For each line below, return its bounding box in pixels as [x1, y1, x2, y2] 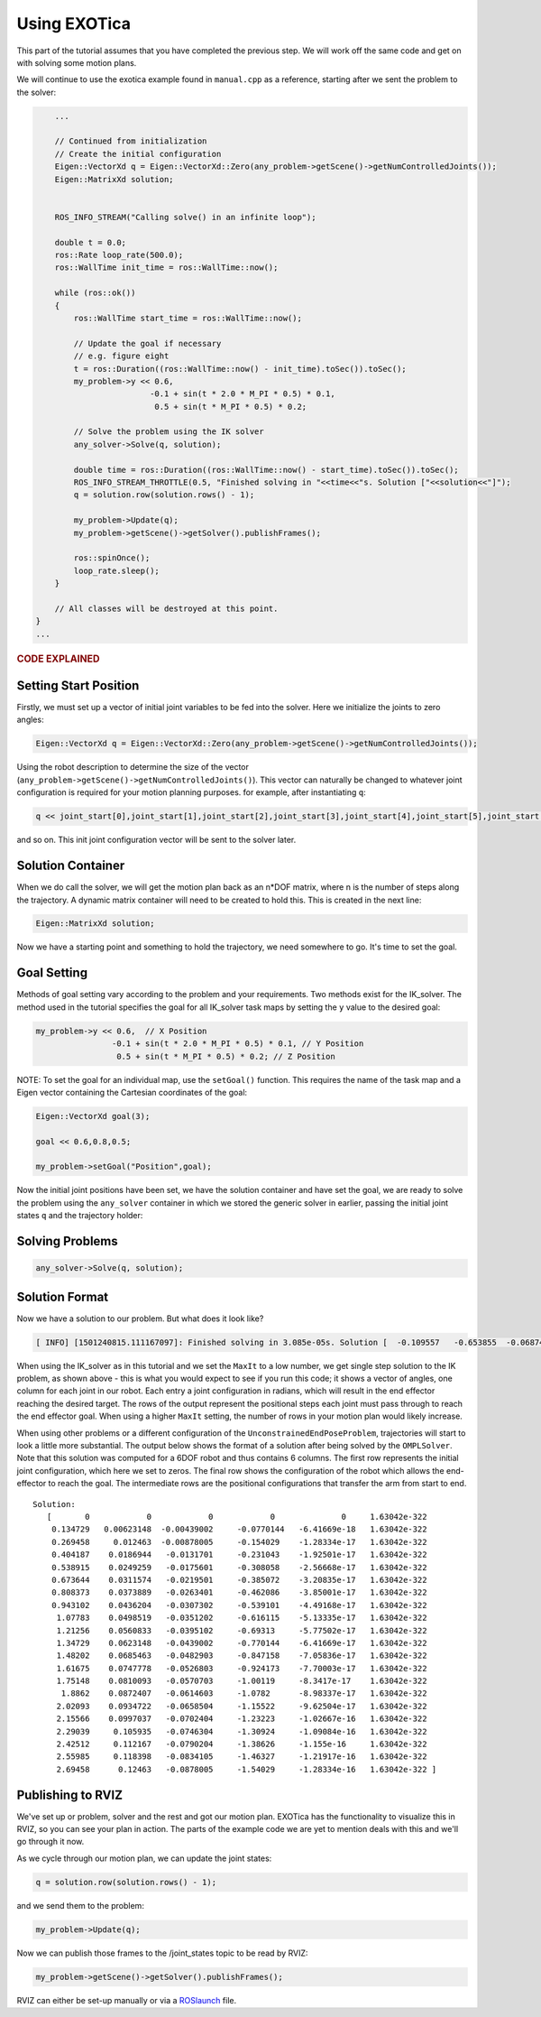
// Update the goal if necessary [73, 338, 222, 348]
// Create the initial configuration [54, 149, 222, 159]
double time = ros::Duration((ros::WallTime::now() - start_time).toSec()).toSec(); [73, 465, 459, 475]
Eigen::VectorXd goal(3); [35, 1111, 151, 1121]
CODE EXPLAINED [16, 652, 100, 665]
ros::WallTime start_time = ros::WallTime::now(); [73, 312, 302, 323]
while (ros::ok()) [54, 288, 136, 298]
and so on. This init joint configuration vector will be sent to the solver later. [16, 835, 297, 846]
